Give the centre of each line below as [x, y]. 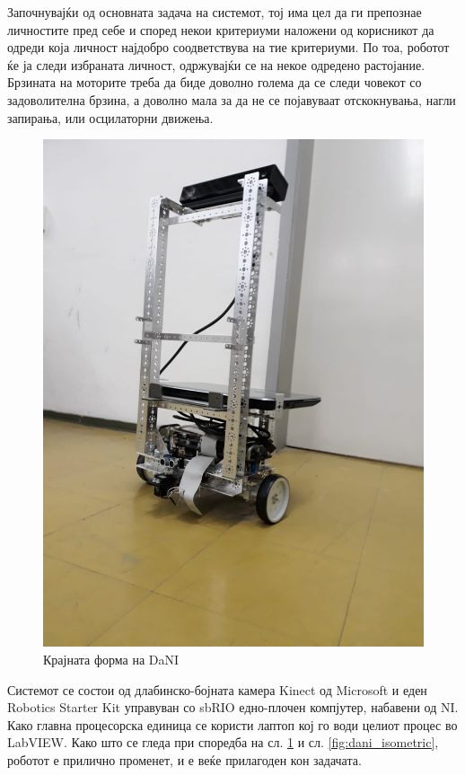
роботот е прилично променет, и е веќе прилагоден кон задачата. [184, 760]
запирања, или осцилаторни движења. [110, 117]
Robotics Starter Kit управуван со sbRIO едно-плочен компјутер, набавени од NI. [233, 707]
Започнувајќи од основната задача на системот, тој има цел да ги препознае [215, 12]
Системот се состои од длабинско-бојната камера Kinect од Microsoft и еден [217, 689]
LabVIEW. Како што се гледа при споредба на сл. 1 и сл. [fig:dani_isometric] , [223, 742]
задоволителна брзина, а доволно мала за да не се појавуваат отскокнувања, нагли [232, 99]
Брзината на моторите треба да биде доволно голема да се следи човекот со [215, 82]
